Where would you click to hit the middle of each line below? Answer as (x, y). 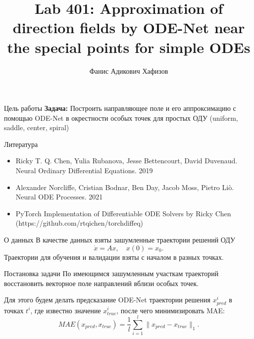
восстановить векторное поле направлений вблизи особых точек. (102, 283)
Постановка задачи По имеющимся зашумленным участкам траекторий (111, 273)
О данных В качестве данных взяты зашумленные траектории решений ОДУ (120, 240)
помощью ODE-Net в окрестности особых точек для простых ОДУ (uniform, (121, 118)
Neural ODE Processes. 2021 (59, 197)
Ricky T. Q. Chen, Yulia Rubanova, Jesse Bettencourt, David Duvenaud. (127, 161)
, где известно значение (66, 310)
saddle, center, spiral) (37, 127)
